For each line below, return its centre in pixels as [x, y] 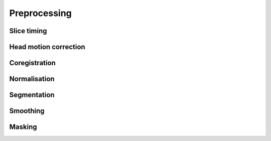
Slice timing [28, 31]
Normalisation [32, 79]
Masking [23, 127]
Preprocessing [41, 13]
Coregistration [33, 63]
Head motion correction [47, 47]
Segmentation [32, 95]
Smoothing [27, 111]
